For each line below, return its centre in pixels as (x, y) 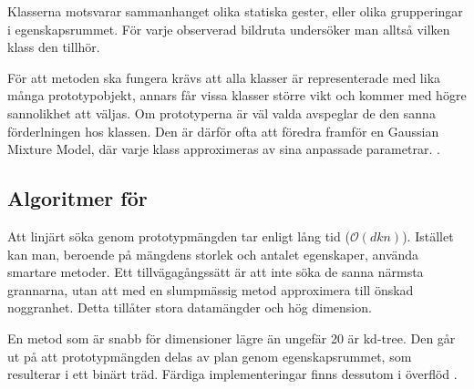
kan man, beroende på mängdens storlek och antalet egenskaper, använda (213, 254)
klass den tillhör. (54, 47)
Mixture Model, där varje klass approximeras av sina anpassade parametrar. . (224, 149)
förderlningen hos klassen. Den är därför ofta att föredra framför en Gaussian (223, 131)
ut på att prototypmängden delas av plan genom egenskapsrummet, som (210, 356)
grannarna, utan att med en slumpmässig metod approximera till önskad (211, 289)
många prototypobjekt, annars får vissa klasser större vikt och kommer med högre (237, 95)
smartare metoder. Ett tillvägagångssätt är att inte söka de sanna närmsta (216, 272)
